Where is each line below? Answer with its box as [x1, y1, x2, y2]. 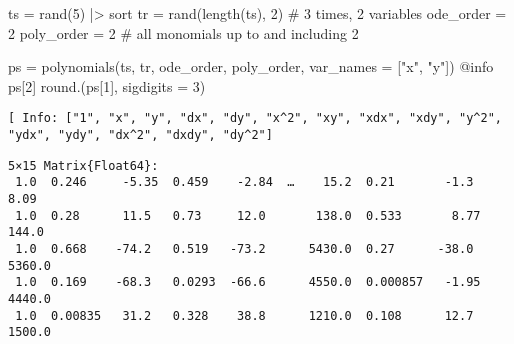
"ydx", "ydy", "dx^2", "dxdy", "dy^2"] [8, 128, 273, 143]
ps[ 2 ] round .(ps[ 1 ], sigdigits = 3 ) [8, 75, 206, 96]
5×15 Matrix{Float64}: [8, 158, 159, 173]
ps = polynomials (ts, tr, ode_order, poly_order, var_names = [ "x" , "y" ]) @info [8, 56, 494, 77]
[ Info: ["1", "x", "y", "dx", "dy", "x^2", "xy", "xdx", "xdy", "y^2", [8, 111, 502, 126]
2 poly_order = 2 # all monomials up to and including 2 [8, 22, 359, 43]
